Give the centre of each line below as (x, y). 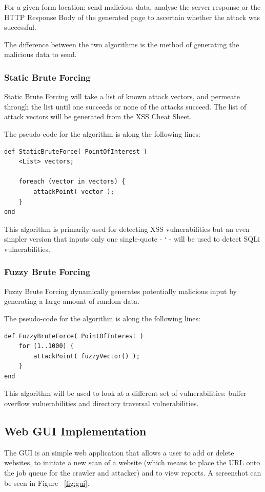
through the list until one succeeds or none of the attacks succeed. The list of (125, 106)
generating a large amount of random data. (72, 301)
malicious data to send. (40, 54)
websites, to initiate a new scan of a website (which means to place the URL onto (132, 462)
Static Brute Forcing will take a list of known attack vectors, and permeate (122, 96)
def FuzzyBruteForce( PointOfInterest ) (74, 336)
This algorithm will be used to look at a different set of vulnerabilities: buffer (125, 393)
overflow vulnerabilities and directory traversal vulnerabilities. (101, 403)
